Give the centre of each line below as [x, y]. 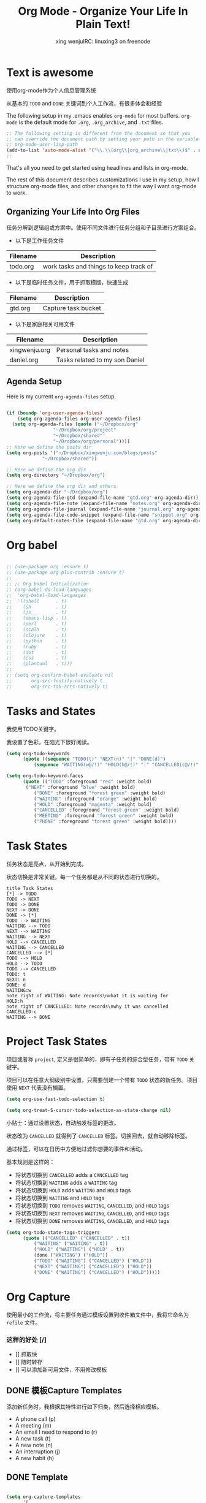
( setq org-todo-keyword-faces [45, 776]
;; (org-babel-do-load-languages [49, 590]
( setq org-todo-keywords [38, 753]
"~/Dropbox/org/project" [85, 430]
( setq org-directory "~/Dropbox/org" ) [56, 475]
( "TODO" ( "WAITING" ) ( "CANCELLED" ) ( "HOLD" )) [93, 1261]
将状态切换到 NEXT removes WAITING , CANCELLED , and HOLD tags [92, 1213]
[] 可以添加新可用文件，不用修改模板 [61, 1369]
